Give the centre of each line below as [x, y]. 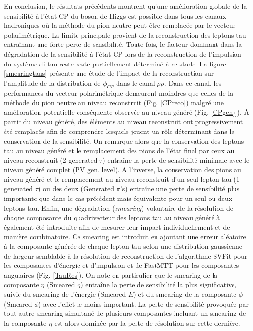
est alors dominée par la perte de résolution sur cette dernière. [147, 322]
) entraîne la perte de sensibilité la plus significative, [159, 284]
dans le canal [136, 82]
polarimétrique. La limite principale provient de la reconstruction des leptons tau [125, 34]
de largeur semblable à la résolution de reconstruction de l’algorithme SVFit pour [126, 255]
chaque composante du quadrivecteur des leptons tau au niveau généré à [112, 217]
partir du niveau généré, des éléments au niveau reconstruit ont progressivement [124, 121]
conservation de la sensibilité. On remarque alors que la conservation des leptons [124, 141]
